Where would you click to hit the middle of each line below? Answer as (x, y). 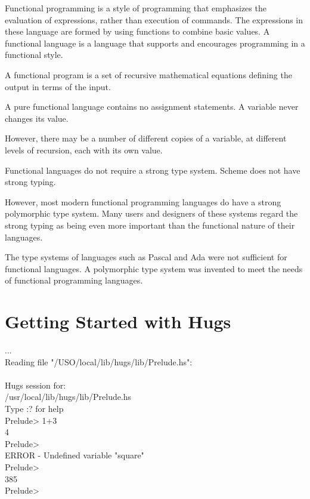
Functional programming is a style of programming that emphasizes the (136, 8)
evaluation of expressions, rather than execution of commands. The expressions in (154, 19)
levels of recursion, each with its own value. (84, 150)
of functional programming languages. (74, 280)
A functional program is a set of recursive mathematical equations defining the (148, 74)
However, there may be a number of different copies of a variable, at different (146, 138)
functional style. (34, 55)
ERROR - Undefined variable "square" (75, 455)
